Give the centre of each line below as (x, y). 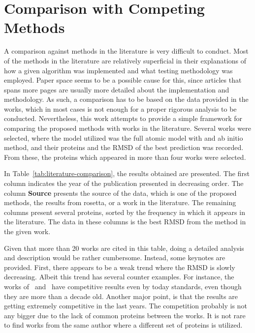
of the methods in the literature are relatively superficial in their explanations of (125, 60)
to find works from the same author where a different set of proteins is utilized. (123, 325)
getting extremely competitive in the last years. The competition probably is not (126, 306)
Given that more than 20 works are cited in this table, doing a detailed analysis (124, 248)
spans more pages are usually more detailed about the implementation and (117, 89)
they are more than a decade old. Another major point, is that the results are (121, 296)
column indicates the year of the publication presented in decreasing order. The (124, 183)
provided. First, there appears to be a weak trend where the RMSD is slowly (120, 267)
